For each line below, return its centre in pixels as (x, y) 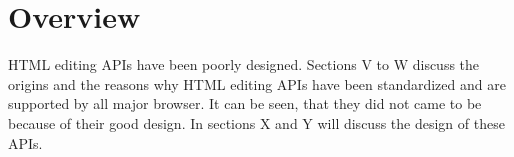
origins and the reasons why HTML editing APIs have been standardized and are (257, 83)
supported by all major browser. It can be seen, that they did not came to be (245, 103)
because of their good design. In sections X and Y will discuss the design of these (256, 122)
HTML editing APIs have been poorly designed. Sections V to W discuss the (244, 64)
